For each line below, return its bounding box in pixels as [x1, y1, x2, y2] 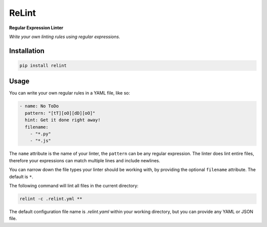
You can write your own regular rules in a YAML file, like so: [9, 90, 131, 96]
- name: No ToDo [19, 103, 59, 109]
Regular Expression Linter [9, 25, 64, 31]
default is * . [9, 174, 34, 180]
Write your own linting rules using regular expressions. [9, 34, 121, 40]
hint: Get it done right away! [25, 117, 101, 123]
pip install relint [19, 62, 67, 68]
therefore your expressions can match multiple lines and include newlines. [9, 157, 161, 163]
